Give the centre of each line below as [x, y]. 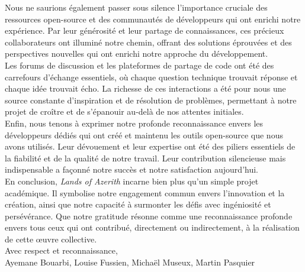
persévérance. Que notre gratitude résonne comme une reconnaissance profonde [149, 216]
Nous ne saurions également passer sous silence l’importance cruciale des [136, 7]
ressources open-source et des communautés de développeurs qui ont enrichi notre [153, 19]
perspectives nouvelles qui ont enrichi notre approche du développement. [137, 54]
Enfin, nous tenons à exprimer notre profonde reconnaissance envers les [134, 123]
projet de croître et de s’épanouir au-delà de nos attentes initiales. [124, 111]
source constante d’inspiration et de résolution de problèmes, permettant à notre [151, 100]
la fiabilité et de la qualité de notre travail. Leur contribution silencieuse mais [145, 158]
